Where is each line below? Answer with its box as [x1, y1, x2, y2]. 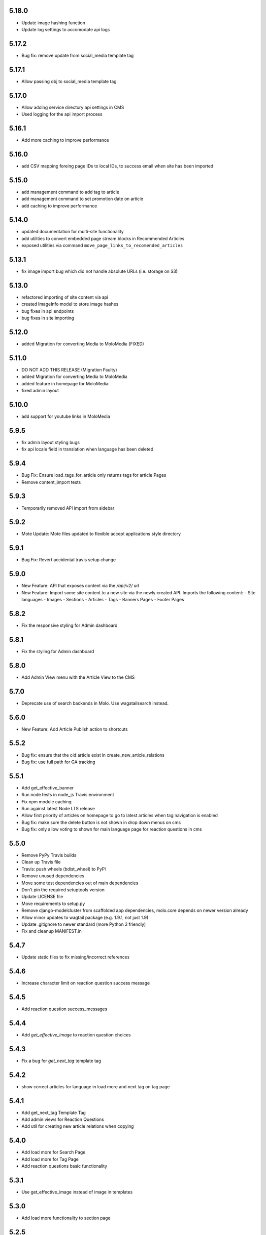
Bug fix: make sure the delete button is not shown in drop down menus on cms [21, 819, 181, 825]
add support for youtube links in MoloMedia [21, 413, 110, 419]
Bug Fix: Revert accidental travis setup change [21, 557, 116, 563]
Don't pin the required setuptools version [21, 887, 105, 893]
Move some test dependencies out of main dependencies [21, 880, 138, 886]
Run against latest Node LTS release [21, 805, 95, 811]
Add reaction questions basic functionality [21, 1163, 107, 1169]
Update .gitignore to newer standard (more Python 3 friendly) [21, 921, 146, 927]
